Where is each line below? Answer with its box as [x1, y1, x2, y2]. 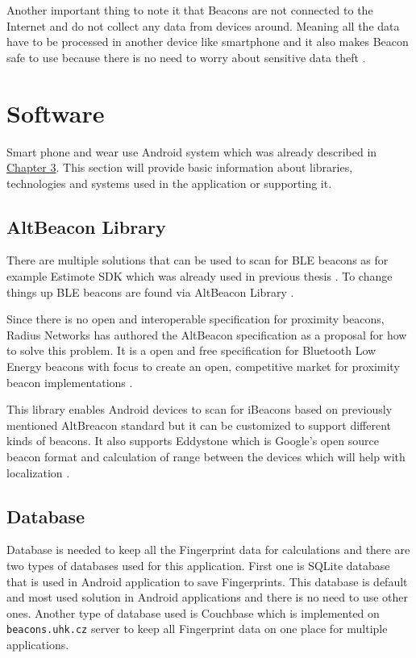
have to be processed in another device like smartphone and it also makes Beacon [6, 33, 409, 50]
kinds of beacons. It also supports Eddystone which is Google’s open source [6, 432, 379, 449]
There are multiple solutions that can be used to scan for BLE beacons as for [6, 252, 389, 269]
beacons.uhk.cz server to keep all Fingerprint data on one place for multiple [6, 620, 388, 637]
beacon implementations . [6, 373, 133, 390]
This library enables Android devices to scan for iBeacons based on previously [6, 401, 393, 418]
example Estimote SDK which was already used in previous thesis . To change [6, 268, 393, 285]
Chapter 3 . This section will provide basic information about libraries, [6, 159, 353, 176]
